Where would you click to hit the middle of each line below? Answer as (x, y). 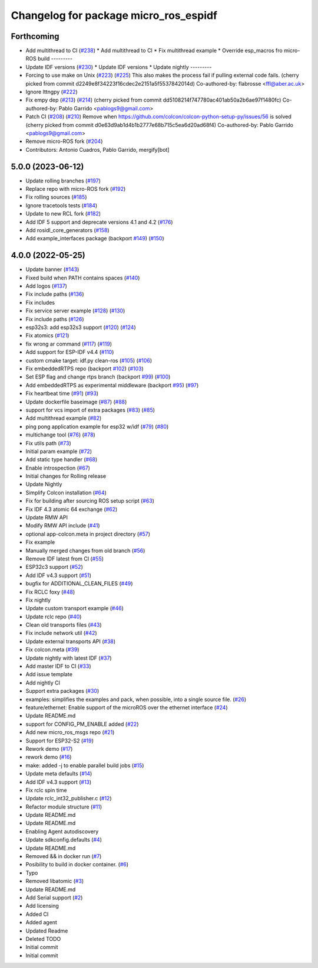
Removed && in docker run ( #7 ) (64, 856)
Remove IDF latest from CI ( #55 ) (65, 559)
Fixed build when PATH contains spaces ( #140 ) (83, 278)
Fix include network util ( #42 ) (61, 633)
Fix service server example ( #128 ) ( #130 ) (75, 311)
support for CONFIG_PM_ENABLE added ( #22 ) (82, 724)
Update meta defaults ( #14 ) (59, 774)
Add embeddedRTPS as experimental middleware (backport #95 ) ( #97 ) (112, 385)
